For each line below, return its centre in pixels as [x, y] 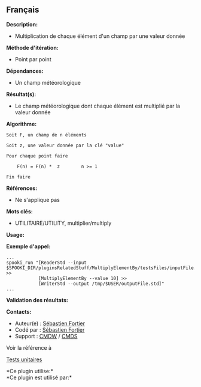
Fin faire [19, 177]
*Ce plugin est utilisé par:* [39, 377]
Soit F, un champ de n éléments [46, 135]
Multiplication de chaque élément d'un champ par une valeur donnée [100, 36]
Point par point [33, 59]
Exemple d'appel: [28, 246]
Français [23, 10]
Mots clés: [19, 211]
